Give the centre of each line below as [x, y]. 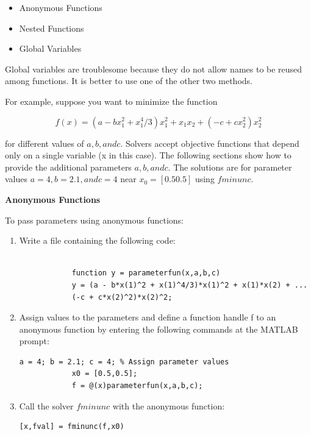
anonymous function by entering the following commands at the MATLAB [159, 329]
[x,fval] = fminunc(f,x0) [72, 427]
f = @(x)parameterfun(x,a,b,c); [137, 386]
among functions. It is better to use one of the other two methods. [129, 81]
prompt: [34, 341]
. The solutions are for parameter [230, 167]
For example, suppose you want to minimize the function [111, 101]
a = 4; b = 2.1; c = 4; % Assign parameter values [124, 362]
